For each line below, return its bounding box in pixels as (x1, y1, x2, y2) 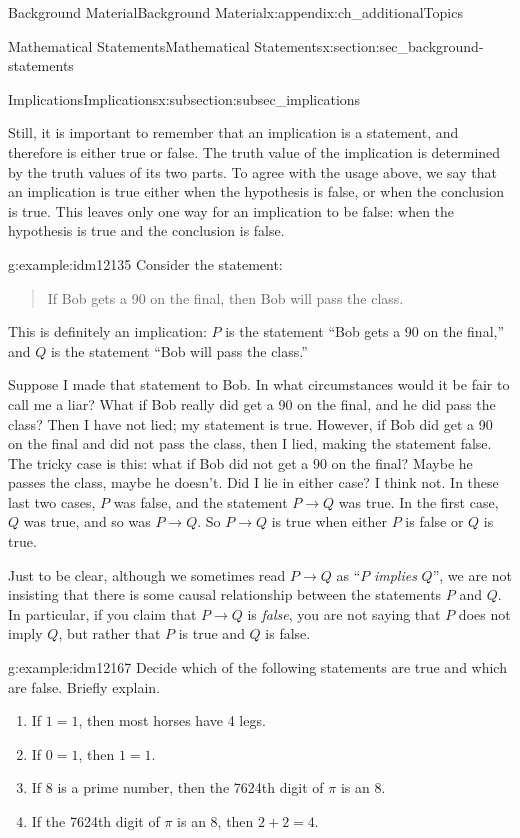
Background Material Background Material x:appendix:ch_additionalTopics (8, 2, 463, 22)
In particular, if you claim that (8, 603, 197, 624)
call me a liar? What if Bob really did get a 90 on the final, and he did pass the (8, 393, 496, 414)
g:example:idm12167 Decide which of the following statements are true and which (8, 657, 507, 678)
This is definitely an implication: (8, 321, 207, 342)
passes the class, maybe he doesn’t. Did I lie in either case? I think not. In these (8, 472, 499, 493)
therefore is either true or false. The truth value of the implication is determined (8, 141, 501, 162)
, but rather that (58, 623, 161, 644)
